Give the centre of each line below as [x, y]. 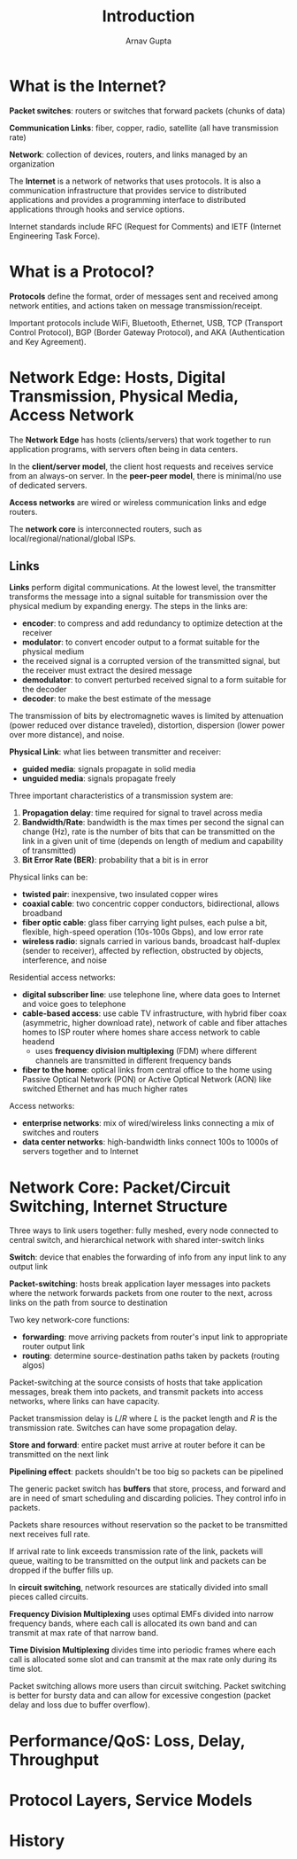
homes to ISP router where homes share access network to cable [141, 1032]
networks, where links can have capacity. [85, 1402]
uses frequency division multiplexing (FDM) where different [146, 1051]
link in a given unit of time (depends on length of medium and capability [152, 841]
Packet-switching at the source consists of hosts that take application [136, 1383]
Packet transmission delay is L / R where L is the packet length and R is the [143, 1418]
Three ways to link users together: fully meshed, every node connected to [144, 1230]
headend [38, 1042]
